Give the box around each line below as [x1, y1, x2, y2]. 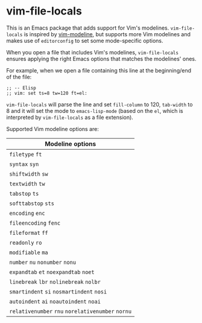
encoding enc [9, 209, 45, 217]
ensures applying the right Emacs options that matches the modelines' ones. [6, 55, 197, 62]
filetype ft [9, 151, 42, 158]
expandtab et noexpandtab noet [9, 269, 95, 275]
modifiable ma [9, 249, 48, 256]
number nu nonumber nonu [9, 258, 77, 266]
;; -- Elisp [6, 85, 36, 91]
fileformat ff [9, 229, 48, 236]
